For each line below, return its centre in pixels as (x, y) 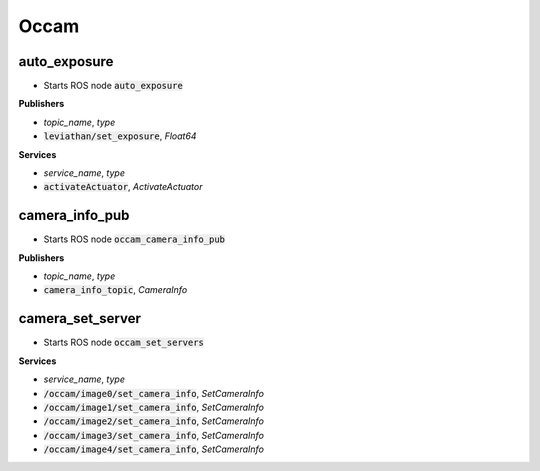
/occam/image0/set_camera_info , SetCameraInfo (154, 393)
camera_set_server (80, 318)
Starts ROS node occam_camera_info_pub (134, 239)
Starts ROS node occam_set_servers (124, 342)
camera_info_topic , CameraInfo (115, 290)
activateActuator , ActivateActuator (123, 187)
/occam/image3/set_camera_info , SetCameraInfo (154, 435)
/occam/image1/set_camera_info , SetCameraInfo (154, 407)
